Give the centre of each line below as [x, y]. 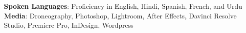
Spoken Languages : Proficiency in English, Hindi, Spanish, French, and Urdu [123, 6]
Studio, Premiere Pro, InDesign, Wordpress [69, 25]
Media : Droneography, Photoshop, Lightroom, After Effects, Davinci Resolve [120, 15]
